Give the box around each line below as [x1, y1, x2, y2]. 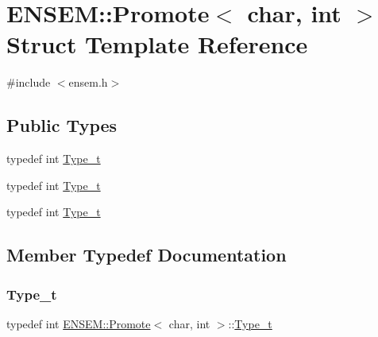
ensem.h [68, 74, 108, 91]
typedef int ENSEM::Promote [6, 315, 151, 331]
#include [6, 74, 51, 91]
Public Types [6, 113, 118, 138]
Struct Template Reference [6, 28, 308, 60]
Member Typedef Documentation [6, 242, 287, 267]
